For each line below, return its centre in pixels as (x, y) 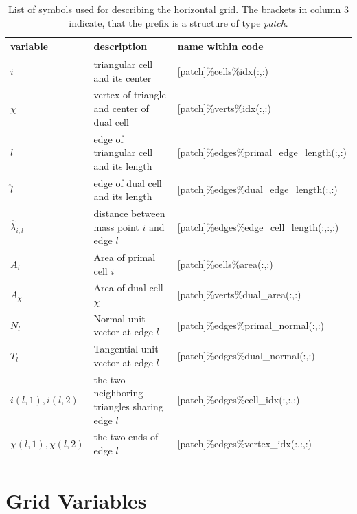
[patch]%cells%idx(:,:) (223, 70)
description (120, 46)
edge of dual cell (128, 182)
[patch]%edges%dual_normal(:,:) (246, 356)
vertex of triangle (130, 94)
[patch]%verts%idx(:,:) (224, 108)
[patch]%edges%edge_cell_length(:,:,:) (258, 226)
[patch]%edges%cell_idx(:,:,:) (239, 400)
